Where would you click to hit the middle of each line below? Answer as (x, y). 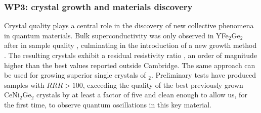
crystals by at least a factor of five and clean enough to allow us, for (142, 95)
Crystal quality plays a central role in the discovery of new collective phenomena (129, 25)
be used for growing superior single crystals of (75, 75)
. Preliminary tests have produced (203, 75)
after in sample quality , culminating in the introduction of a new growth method (130, 45)
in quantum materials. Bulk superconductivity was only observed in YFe (116, 35)
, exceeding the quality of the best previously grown (163, 84)
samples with (24, 84)
